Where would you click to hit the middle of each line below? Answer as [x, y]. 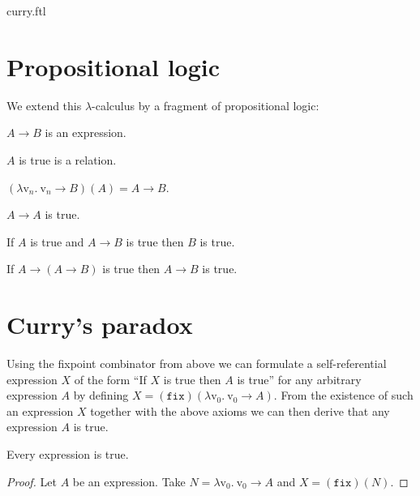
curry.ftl [26, 11]
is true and [57, 241]
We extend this [44, 105]
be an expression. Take [129, 481]
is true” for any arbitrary [299, 379]
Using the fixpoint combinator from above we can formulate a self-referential [197, 363]
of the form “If [110, 379]
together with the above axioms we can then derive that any [240, 410]
